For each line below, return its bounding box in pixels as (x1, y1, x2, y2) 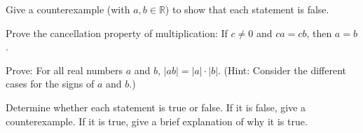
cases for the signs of (6, 76, 95, 91)
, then (306, 25, 332, 40)
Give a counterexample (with (6, 2, 130, 16)
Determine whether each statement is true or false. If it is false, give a (6, 99, 306, 114)
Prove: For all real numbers (6, 62, 123, 77)
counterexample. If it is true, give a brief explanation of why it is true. (6, 113, 308, 128)
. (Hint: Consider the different (218, 62, 346, 77)
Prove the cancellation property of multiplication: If (6, 25, 228, 40)
